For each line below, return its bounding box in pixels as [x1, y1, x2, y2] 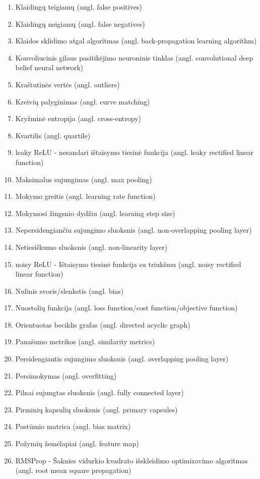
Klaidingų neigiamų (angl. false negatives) [15, 18, 145, 29]
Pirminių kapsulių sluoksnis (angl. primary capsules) [15, 404, 178, 414]
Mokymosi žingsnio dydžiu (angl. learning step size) [15, 207, 175, 218]
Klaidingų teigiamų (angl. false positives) [15, 2, 142, 12]
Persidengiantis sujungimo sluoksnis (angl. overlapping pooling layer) [15, 353, 229, 364]
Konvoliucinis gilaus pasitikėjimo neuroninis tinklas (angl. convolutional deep [15, 52, 253, 63]
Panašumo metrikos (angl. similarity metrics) [15, 336, 155, 347]
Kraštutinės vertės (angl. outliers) [15, 79, 120, 89]
